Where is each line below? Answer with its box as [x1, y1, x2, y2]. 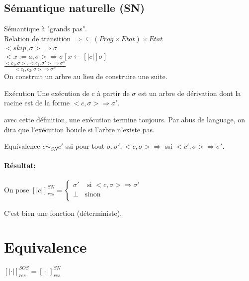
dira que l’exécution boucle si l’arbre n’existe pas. [4, 124, 155, 134]
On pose [4, 184, 29, 194]
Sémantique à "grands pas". [4, 23, 87, 34]
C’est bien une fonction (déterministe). [4, 207, 122, 218]
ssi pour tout [65, 141, 105, 151]
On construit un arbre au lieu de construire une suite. [4, 71, 167, 82]
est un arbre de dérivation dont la [138, 88, 241, 98]
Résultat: [4, 160, 36, 171]
